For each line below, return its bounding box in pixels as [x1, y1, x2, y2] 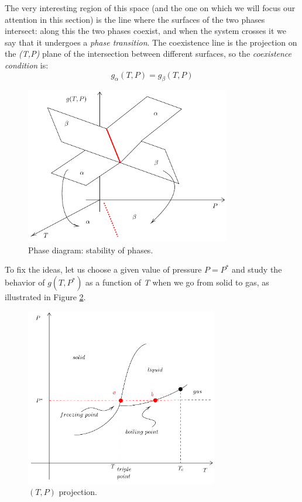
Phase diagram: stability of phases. [28, 243, 153, 256]
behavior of [5, 276, 45, 288]
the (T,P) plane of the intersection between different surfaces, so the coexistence [5, 47, 292, 60]
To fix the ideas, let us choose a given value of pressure [5, 263, 202, 276]
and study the [232, 263, 282, 276]
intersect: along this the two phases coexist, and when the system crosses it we [5, 25, 287, 37]
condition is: [5, 59, 49, 71]
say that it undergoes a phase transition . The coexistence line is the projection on [5, 36, 297, 48]
